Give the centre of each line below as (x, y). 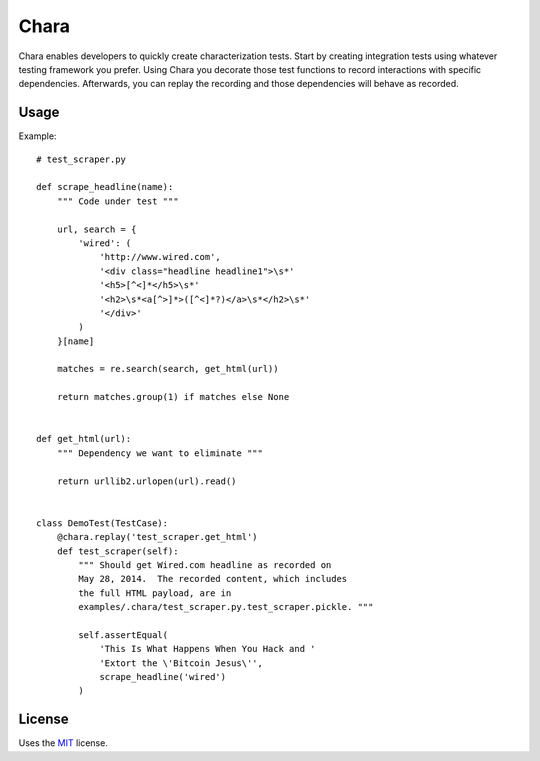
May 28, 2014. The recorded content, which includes (213, 579)
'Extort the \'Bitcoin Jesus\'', (181, 663)
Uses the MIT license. (63, 743)
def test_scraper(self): (117, 551)
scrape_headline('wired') (163, 677)
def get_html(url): (84, 439)
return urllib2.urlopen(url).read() (146, 481)
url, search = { (96, 229)
